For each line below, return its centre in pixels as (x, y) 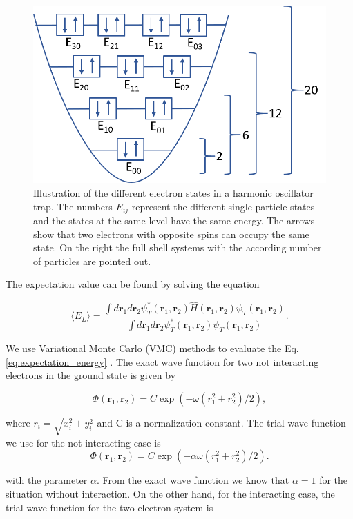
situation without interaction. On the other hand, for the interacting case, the (170, 494)
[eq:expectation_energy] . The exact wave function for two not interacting (162, 361)
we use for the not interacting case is (83, 442)
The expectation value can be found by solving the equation (133, 284)
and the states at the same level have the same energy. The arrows (174, 220)
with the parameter (47, 480)
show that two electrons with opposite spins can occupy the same (171, 234)
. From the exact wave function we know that (193, 480)
